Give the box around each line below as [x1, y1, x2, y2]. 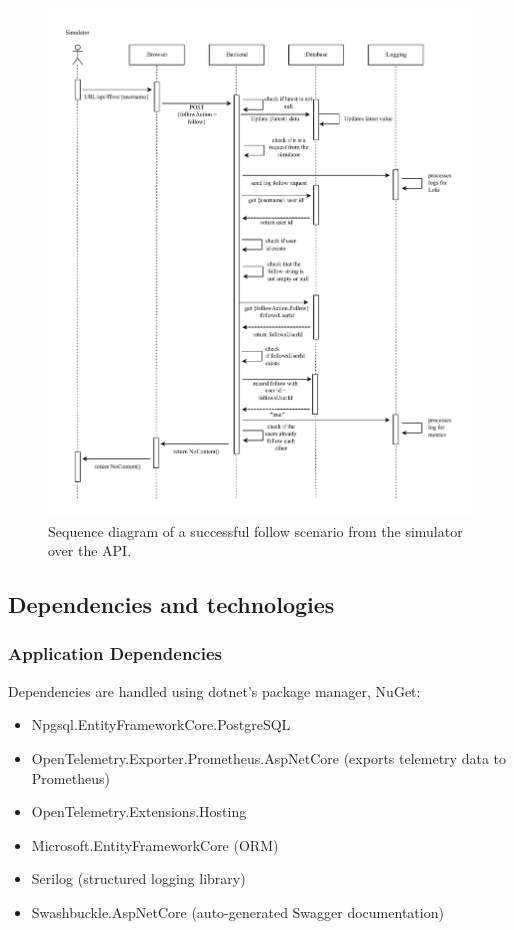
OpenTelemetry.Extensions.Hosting [31, 801, 247, 822]
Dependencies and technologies [8, 589, 335, 620]
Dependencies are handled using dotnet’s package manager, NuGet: [8, 680, 421, 701]
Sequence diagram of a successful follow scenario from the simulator [48, 520, 463, 541]
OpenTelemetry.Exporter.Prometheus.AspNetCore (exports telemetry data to [31, 747, 506, 768]
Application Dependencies [8, 641, 222, 666]
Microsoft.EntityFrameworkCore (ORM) [31, 834, 279, 855]
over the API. [48, 540, 132, 561]
